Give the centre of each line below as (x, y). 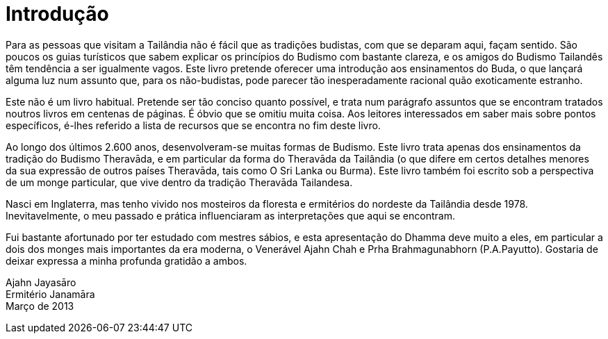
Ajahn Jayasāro (41, 282)
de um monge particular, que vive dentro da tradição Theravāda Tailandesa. (179, 182)
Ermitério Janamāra (50, 294)
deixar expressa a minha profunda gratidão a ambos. (126, 261)
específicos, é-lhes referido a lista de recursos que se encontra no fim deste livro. (193, 125)
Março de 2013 (40, 306)
